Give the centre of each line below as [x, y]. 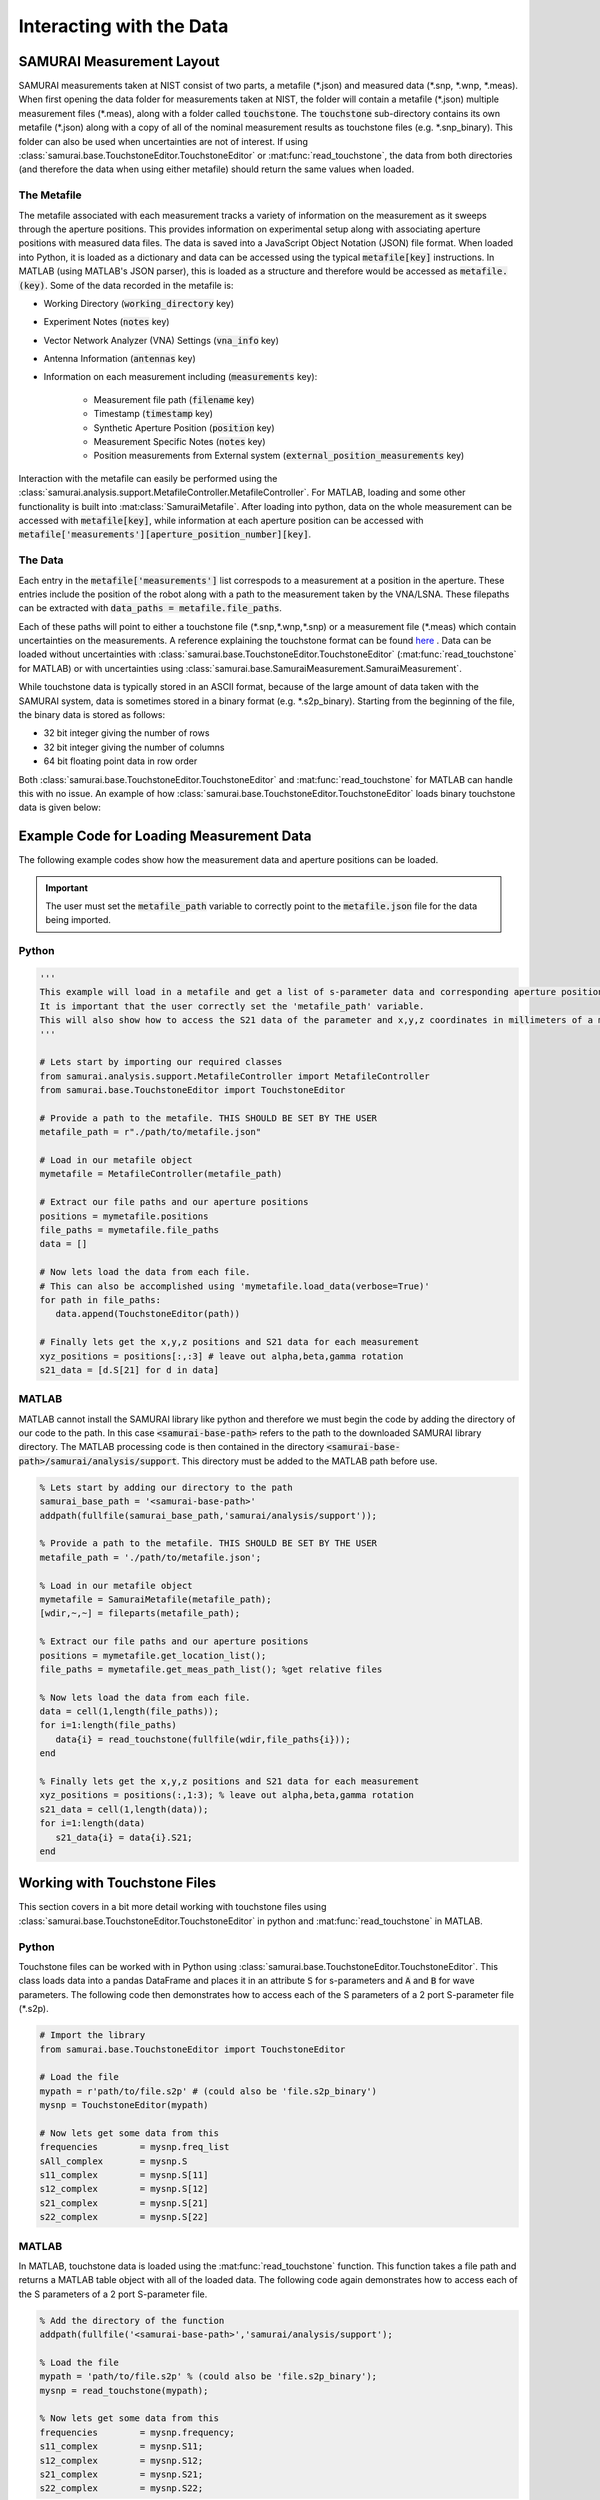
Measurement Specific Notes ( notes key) [179, 442]
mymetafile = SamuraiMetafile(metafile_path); [155, 1599]
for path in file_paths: [100, 1299]
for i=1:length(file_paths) [108, 1725]
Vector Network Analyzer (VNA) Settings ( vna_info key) [161, 340]
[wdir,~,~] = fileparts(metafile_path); [139, 1613]
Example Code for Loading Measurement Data [165, 836]
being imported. [78, 920]
